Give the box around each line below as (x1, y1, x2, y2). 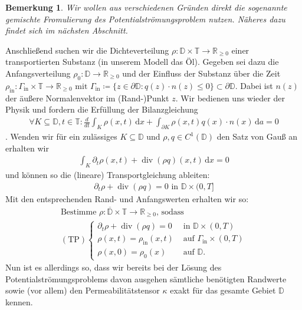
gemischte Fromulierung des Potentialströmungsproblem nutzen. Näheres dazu (5, 12, 285, 25)
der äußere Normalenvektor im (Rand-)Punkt (5, 91, 169, 104)
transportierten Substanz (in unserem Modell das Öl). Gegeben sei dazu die (5, 55, 279, 68)
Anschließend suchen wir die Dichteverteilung (5, 44, 169, 56)
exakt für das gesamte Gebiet (170, 284, 276, 296)
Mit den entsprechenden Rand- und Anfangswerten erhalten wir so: (5, 192, 249, 205)
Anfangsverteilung (5, 67, 71, 79)
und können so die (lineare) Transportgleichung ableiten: (5, 169, 210, 181)
